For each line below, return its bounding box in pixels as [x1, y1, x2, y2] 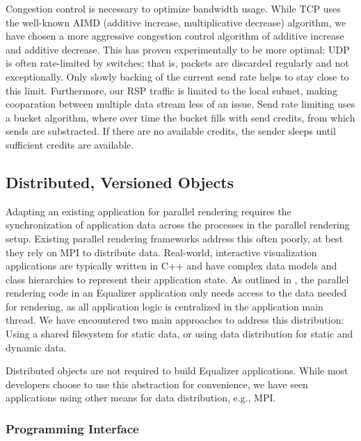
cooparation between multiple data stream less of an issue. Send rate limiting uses [6, 97, 355, 111]
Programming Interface [6, 419, 139, 437]
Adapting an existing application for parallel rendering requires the [6, 203, 291, 218]
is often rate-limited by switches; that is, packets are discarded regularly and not [6, 56, 349, 70]
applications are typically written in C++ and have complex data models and [6, 258, 337, 273]
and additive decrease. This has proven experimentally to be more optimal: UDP [6, 42, 350, 56]
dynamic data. [6, 340, 67, 354]
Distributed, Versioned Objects [6, 171, 234, 192]
